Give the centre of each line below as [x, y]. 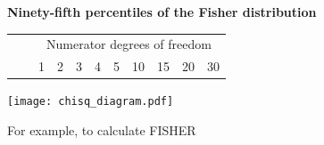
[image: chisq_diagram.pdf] [91, 102]
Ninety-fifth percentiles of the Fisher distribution [162, 12]
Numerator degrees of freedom [129, 44]
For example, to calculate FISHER [102, 129]
